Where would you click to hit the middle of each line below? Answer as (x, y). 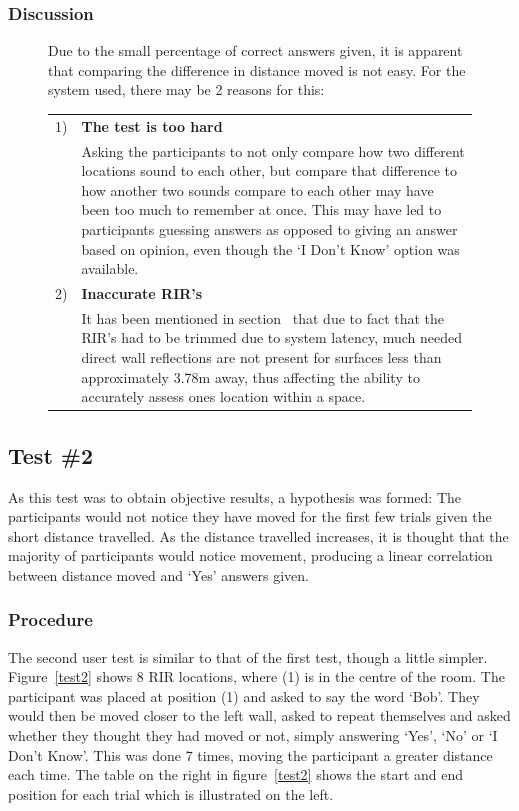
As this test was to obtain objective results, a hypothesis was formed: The (234, 496)
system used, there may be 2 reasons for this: (186, 89)
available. (110, 268)
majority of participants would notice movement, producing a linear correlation (250, 555)
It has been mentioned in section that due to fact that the (263, 317)
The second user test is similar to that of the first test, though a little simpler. (248, 656)
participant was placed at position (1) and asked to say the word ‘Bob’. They (244, 695)
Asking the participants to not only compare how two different (273, 150)
